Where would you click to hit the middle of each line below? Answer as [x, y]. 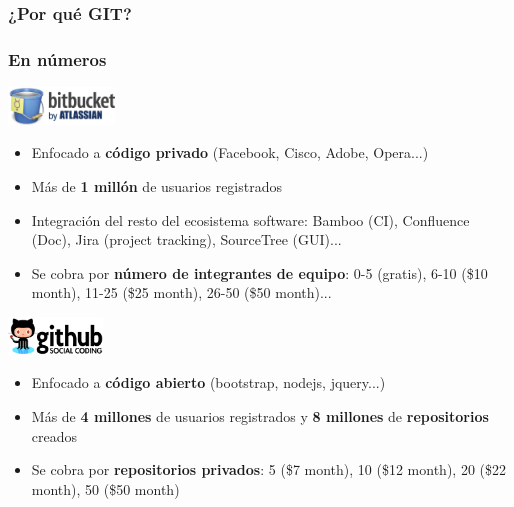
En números [57, 58]
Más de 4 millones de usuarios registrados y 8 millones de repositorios [260, 415]
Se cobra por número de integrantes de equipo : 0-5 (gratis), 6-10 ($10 [259, 272]
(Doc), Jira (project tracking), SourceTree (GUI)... [186, 239]
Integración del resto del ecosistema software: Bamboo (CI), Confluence [250, 219]
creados [54, 435]
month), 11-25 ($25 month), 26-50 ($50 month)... [181, 292]
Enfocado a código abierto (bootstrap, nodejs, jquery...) [208, 382]
